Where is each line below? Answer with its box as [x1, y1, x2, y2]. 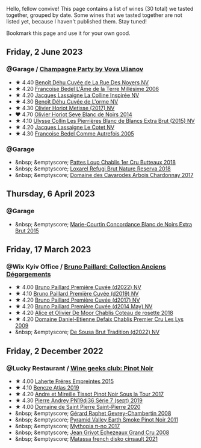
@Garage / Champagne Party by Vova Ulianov [6, 65, 144, 73]
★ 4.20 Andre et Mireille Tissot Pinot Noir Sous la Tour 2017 [14, 391, 164, 398]
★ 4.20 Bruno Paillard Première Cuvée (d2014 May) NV [14, 303, 153, 310]
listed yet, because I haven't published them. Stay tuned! [6, 18, 147, 25]
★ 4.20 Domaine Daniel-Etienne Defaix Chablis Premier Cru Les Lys [14, 316, 184, 323]
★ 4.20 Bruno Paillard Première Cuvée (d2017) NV [14, 296, 140, 303]
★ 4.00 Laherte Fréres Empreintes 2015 [14, 378, 114, 385]
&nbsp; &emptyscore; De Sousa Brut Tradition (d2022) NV [14, 328, 160, 336]
